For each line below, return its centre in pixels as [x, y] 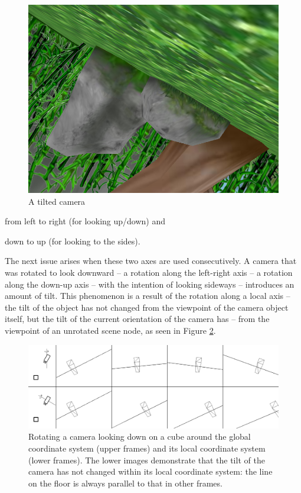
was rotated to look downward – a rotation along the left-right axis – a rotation [149, 272]
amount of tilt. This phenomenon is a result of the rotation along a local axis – [148, 296]
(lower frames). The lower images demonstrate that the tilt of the [147, 460]
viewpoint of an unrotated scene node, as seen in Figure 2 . [110, 330]
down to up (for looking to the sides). [73, 241]
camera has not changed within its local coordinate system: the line [150, 471]
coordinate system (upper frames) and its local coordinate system [147, 448]
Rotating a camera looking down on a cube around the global [140, 436]
